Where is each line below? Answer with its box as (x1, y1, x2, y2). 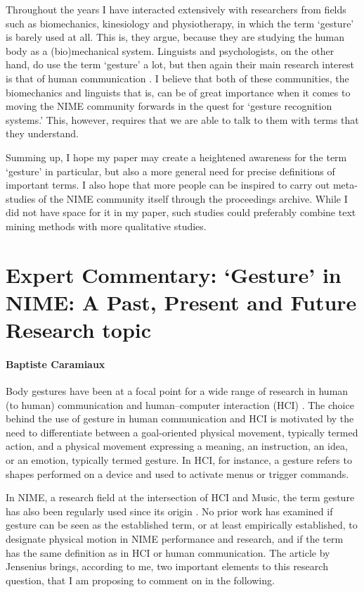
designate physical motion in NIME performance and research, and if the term (6, 531, 344, 546)
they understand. (6, 126, 79, 141)
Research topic (6, 315, 152, 344)
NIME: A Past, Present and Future (6, 287, 357, 316)
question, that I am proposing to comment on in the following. (6, 572, 275, 587)
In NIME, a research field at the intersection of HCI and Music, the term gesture (6, 490, 355, 505)
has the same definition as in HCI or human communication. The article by (6, 545, 330, 560)
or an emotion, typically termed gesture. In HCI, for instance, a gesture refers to (6, 453, 352, 467)
